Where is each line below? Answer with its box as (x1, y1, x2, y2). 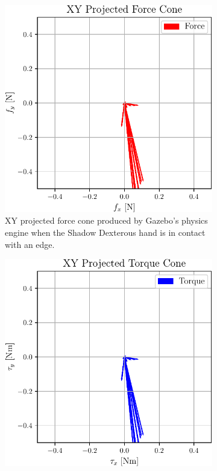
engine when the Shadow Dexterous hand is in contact (5, 226, 206, 239)
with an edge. (5, 238, 55, 250)
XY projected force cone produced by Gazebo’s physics (5, 214, 208, 227)
